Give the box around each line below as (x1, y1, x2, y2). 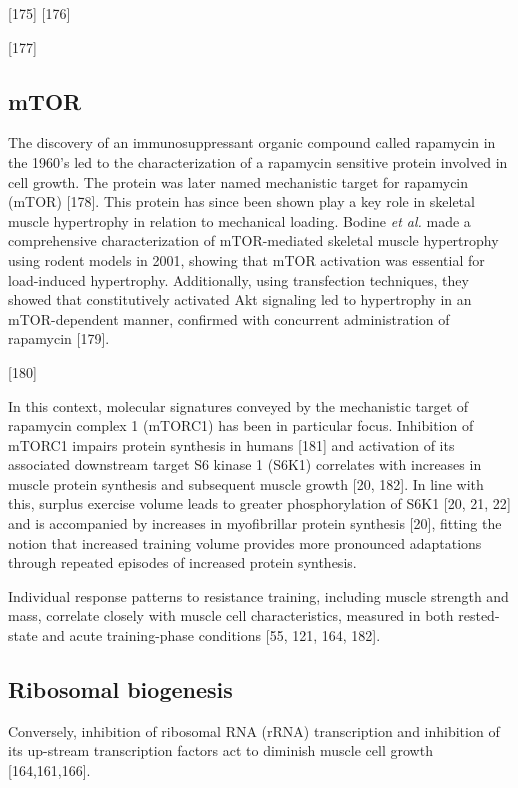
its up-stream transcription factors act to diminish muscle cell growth (8, 740, 433, 761)
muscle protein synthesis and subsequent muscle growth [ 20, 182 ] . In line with (8, 473, 484, 494)
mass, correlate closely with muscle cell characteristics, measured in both (8, 605, 454, 626)
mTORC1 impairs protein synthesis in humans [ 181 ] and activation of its (8, 434, 455, 455)
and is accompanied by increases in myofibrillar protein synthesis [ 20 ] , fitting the (8, 513, 502, 534)
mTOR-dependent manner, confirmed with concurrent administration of (8, 308, 450, 329)
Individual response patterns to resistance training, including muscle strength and (8, 585, 509, 606)
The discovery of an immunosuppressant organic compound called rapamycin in (8, 132, 496, 153)
